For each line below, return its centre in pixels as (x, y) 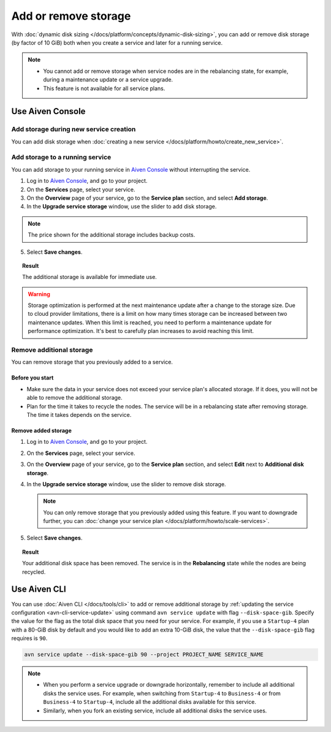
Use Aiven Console (48, 111)
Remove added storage (41, 430)
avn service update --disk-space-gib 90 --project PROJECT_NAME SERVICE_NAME (144, 655)
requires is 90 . (29, 638)
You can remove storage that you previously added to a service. (92, 362)
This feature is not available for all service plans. (104, 88)
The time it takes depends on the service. (79, 414)
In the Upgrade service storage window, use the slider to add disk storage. (122, 207)
